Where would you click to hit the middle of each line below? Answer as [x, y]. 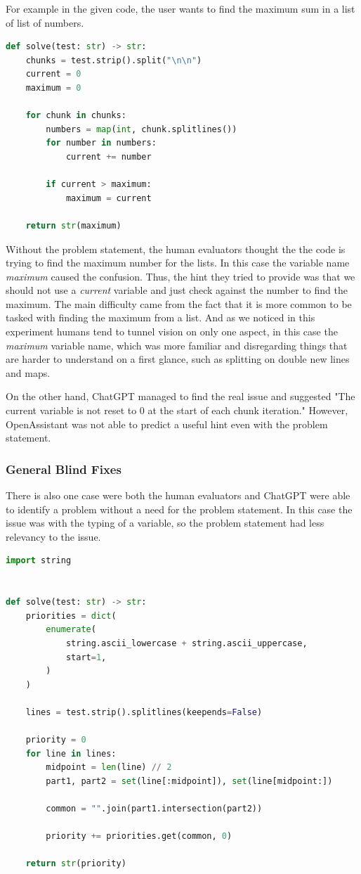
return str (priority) [76, 864]
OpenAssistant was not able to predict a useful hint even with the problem [167, 424]
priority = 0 [56, 740]
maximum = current [109, 198]
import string [39, 561]
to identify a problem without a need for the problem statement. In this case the [179, 509]
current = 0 [53, 74]
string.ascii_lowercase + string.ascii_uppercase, [186, 643]
